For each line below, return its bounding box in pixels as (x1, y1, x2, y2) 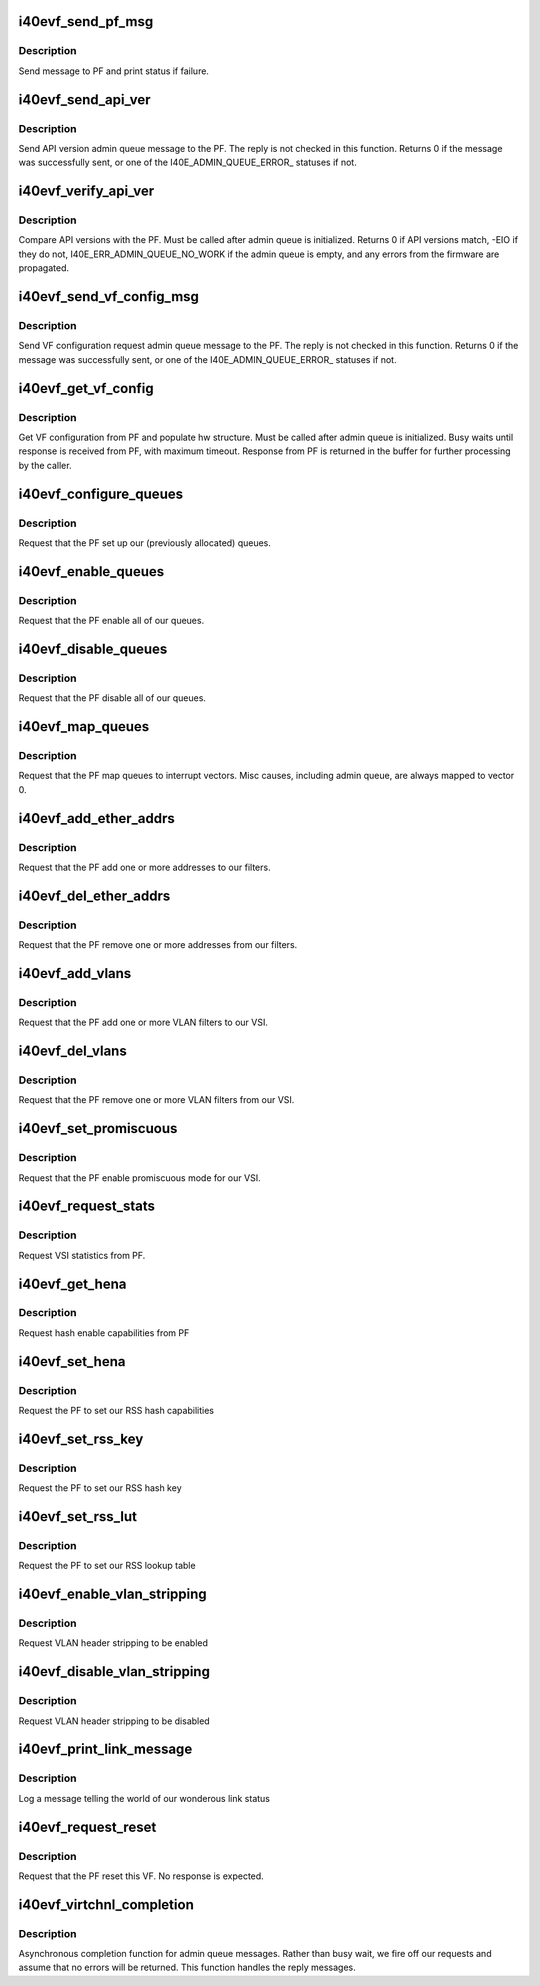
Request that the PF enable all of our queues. (18, 615, 205, 627)
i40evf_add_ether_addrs (18, 810, 175, 827)
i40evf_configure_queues (18, 485, 184, 502)
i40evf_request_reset (18, 1818, 157, 1835)
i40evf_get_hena (18, 1275, 127, 1292)
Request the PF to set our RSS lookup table (18, 1560, 196, 1572)
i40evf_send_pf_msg (18, 13, 154, 30)
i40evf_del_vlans (18, 1043, 127, 1060)
